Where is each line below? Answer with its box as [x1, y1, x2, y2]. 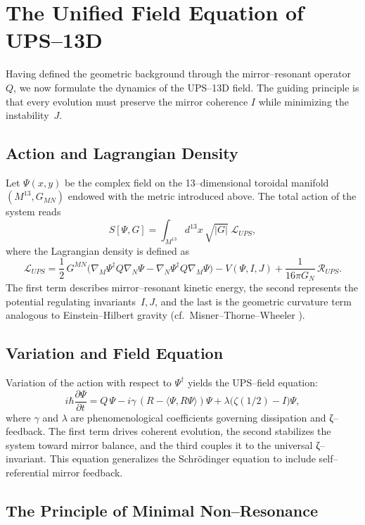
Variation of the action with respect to [6, 374, 172, 389]
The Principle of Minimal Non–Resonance [6, 499, 319, 521]
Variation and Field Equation [6, 342, 224, 364]
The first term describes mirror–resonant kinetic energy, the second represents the [6, 279, 359, 294]
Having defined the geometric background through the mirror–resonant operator [6, 66, 351, 81]
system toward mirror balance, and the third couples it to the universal [6, 437, 313, 452]
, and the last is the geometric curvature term [155, 293, 352, 308]
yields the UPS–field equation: [187, 374, 318, 389]
